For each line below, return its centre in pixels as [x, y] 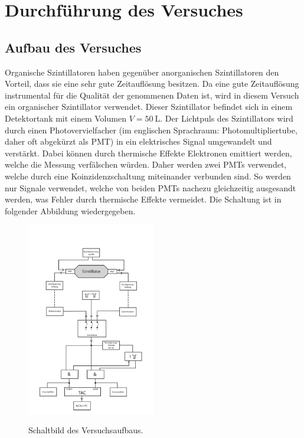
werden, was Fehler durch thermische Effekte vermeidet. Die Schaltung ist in [143, 199]
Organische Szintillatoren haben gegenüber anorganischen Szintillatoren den [142, 72]
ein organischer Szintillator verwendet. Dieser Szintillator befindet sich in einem [149, 107]
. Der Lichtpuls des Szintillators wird [227, 118]
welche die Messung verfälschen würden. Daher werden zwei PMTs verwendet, [146, 164]
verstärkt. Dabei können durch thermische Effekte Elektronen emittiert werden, [148, 153]
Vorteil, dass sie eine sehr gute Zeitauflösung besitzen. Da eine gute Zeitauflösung [152, 84]
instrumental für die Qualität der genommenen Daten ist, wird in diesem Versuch [152, 95]
